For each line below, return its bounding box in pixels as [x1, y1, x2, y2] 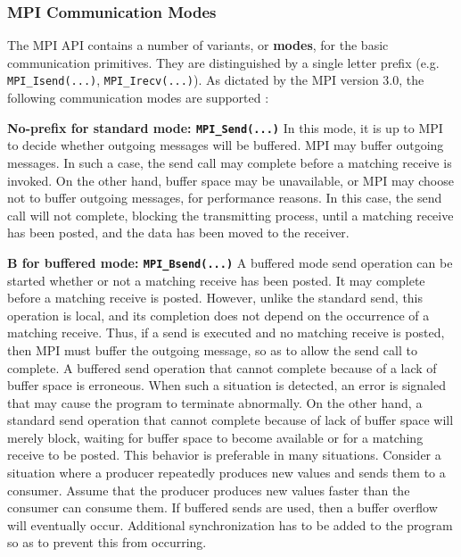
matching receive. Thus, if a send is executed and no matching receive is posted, [7, 323, 445, 342]
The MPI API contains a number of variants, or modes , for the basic [7, 36, 389, 54]
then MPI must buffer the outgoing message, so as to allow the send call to [7, 340, 417, 359]
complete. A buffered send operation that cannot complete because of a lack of [7, 358, 437, 377]
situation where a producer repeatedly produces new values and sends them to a [7, 463, 446, 482]
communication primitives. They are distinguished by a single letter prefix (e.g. [7, 53, 440, 71]
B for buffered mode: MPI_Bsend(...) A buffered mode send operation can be [7, 253, 453, 271]
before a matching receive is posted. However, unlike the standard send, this [7, 288, 424, 307]
